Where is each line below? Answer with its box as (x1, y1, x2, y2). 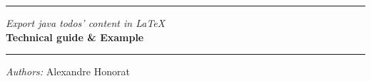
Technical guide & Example (6, 29, 144, 44)
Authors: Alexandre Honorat (6, 64, 130, 79)
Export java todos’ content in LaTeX (6, 16, 166, 30)
